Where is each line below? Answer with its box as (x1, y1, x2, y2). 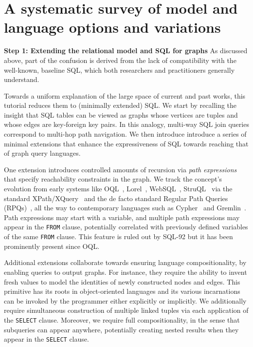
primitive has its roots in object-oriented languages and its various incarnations (4, 286, 240, 296)
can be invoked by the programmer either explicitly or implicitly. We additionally (4, 295, 247, 306)
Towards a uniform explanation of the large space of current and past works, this (4, 90, 246, 101)
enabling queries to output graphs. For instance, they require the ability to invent (4, 266, 247, 277)
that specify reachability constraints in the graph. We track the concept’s (4, 174, 222, 184)
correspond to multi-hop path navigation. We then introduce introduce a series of (4, 129, 247, 139)
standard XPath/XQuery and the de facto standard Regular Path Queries (4, 193, 228, 203)
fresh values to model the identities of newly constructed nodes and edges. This (4, 276, 240, 286)
